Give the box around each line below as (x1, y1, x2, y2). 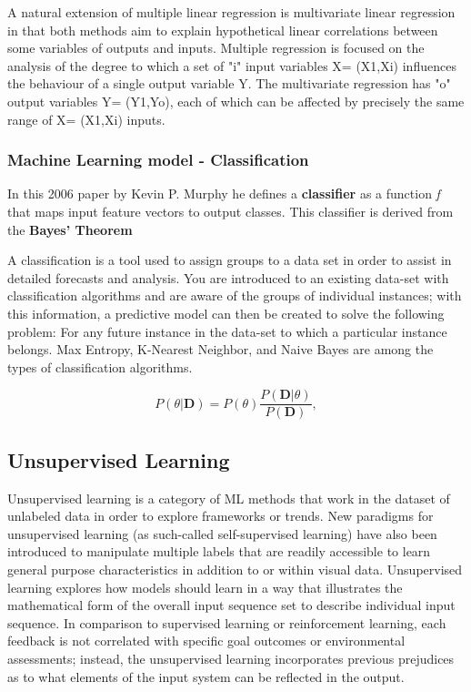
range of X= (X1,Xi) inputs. (7, 109, 165, 128)
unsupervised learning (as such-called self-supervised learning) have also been (7, 524, 437, 543)
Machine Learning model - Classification (7, 148, 309, 171)
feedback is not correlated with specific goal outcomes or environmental (7, 631, 406, 650)
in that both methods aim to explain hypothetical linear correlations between (7, 20, 438, 39)
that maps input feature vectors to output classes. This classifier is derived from (7, 201, 454, 220)
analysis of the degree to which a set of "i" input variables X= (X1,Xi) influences (7, 56, 456, 75)
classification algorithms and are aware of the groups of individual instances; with (7, 286, 462, 305)
